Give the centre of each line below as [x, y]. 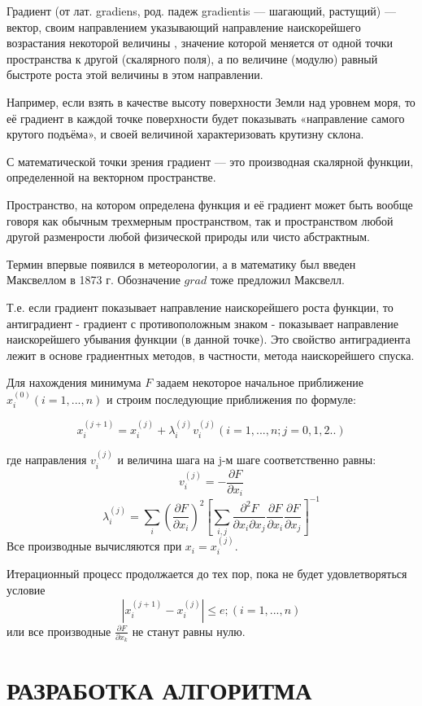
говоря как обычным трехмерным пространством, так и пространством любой [200, 220]
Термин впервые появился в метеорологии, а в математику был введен [181, 263]
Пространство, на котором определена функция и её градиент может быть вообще [210, 204]
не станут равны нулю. [189, 631]
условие [26, 590]
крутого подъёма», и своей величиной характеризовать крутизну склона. [185, 134]
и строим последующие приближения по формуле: [231, 399]
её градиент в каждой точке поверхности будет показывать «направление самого [206, 118]
